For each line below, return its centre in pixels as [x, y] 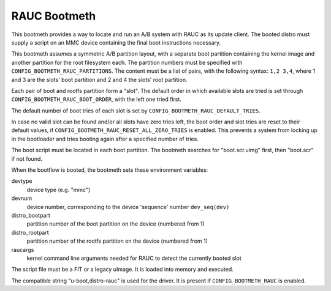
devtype [22, 181]
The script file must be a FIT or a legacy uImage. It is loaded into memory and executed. [122, 270]
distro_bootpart [31, 215]
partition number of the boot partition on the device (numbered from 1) [116, 224]
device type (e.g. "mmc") [59, 190]
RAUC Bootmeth [54, 16]
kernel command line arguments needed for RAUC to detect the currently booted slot [134, 258]
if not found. [27, 158]
